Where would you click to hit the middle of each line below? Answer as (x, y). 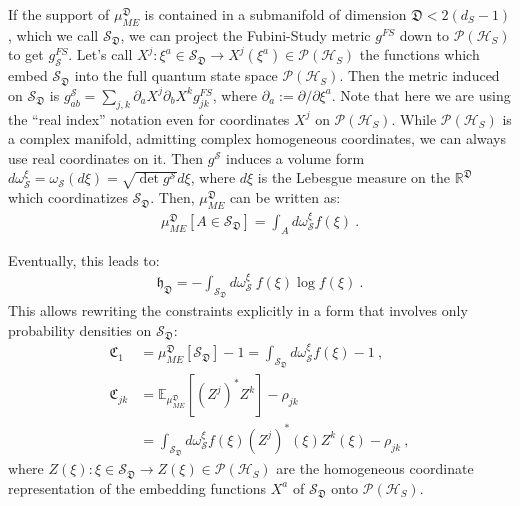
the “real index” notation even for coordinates (149, 118)
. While (414, 118)
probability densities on (80, 329)
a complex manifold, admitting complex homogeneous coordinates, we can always (257, 138)
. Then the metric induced (419, 75)
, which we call (53, 34)
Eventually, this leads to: (84, 259)
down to (424, 34)
